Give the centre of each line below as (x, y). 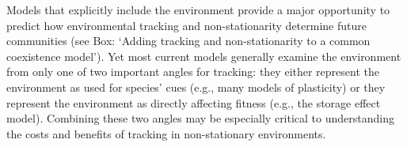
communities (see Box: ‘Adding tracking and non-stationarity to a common (188, 41)
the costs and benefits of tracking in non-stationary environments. (166, 133)
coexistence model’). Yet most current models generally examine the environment (204, 56)
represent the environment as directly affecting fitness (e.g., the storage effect (194, 102)
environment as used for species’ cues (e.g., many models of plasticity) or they (196, 87)
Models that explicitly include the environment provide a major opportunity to (198, 9)
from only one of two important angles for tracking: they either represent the (193, 72)
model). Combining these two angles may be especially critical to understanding (200, 118)
